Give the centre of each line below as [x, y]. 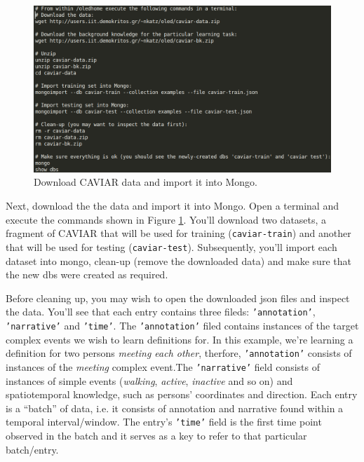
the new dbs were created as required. [87, 274]
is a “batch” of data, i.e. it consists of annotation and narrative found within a [175, 408]
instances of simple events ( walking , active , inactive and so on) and [149, 380]
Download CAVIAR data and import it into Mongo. [146, 182]
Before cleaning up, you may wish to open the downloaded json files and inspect [178, 298]
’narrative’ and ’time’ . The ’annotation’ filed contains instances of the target [182, 325]
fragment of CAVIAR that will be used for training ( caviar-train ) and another [178, 233]
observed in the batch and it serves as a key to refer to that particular [156, 435]
